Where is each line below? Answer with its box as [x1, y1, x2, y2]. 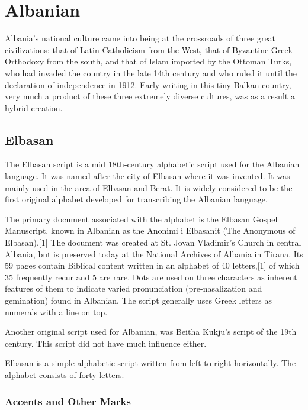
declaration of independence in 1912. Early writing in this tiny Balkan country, [5, 78, 291, 91]
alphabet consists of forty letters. [5, 368, 124, 380]
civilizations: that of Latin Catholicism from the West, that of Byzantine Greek [5, 43, 293, 56]
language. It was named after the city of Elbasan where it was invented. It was [5, 170, 290, 182]
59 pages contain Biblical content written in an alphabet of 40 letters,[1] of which [5, 259, 300, 272]
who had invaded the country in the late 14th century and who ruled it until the [5, 66, 297, 79]
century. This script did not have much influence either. [5, 337, 207, 349]
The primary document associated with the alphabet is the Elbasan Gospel [5, 212, 278, 225]
